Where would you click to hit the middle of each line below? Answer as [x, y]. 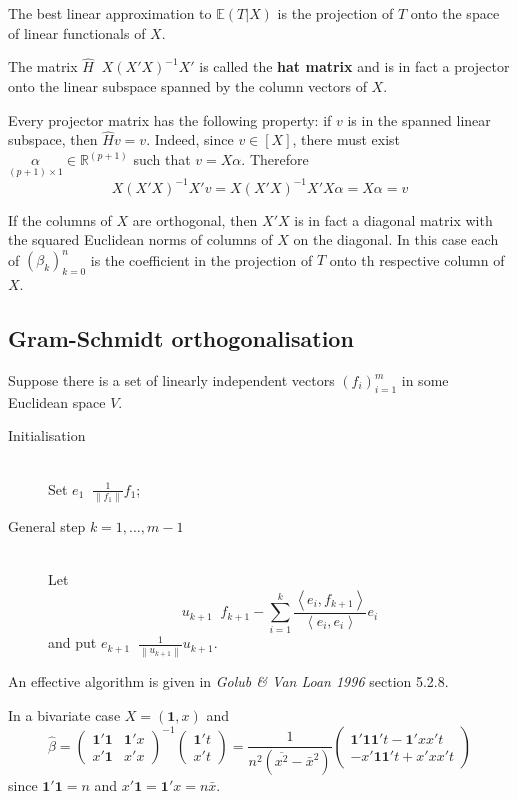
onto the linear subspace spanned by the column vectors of [187, 86]
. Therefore [275, 159]
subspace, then [53, 139]
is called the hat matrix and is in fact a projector [354, 66]
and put [72, 642]
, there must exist [346, 139]
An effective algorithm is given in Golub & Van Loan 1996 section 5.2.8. [228, 681]
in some [425, 380]
